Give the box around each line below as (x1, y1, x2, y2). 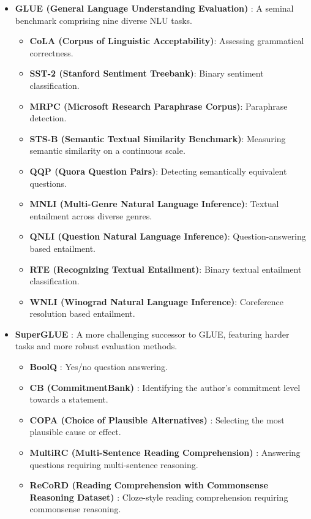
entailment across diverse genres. (29, 209, 152, 222)
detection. (29, 112, 67, 124)
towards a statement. (29, 393, 108, 406)
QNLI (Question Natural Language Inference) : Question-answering (29, 230, 306, 243)
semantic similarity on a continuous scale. (29, 144, 185, 157)
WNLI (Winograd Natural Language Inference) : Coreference (29, 295, 284, 308)
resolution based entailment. (29, 307, 135, 320)
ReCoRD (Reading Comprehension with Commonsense (29, 479, 268, 491)
